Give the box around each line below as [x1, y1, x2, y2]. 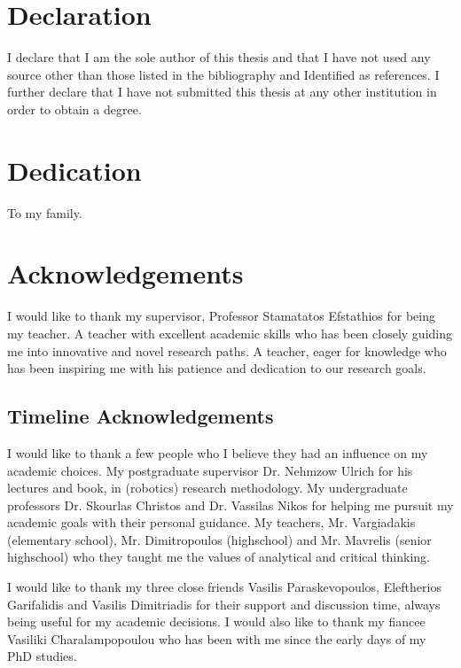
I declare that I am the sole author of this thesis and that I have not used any [7, 48, 431, 66]
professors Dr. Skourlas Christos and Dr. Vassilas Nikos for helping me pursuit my [7, 495, 454, 514]
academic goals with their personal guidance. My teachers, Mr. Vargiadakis [7, 513, 416, 532]
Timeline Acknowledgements [7, 402, 274, 430]
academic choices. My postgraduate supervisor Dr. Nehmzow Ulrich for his [7, 461, 413, 479]
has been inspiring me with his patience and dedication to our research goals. [7, 359, 426, 377]
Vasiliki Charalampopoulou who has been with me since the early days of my [7, 629, 426, 648]
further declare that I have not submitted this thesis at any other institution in [7, 82, 437, 101]
